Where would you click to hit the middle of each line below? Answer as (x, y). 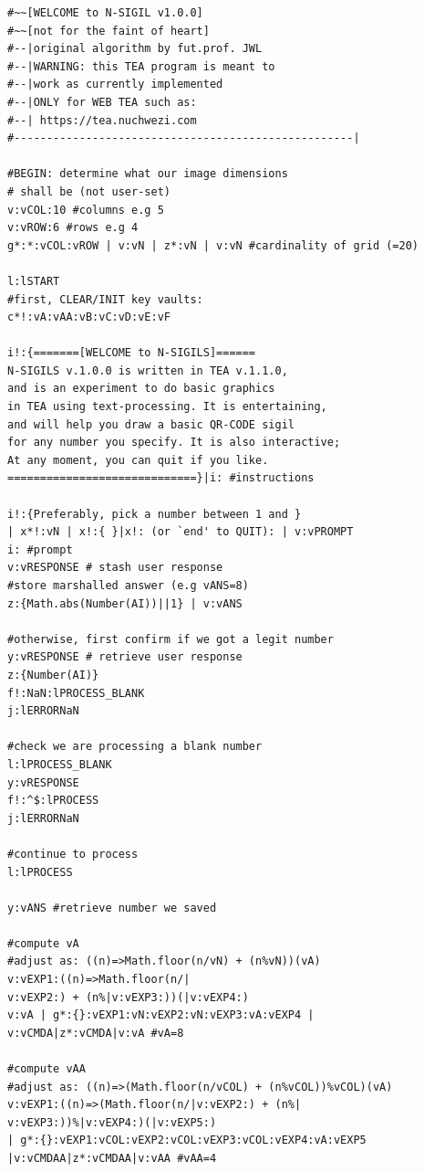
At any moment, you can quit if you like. (138, 460)
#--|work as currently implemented (115, 84)
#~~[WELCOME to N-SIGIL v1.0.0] (105, 13)
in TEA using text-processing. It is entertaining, (167, 407)
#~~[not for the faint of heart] (109, 31)
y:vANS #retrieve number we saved (112, 908)
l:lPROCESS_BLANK (60, 764)
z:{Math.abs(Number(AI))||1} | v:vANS (125, 603)
